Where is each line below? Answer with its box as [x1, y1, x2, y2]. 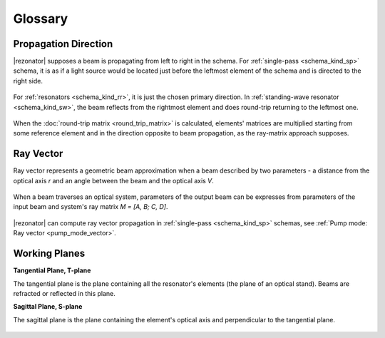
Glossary [13, 11, 68, 26]
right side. [13, 76, 43, 85]
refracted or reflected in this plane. [13, 289, 115, 297]
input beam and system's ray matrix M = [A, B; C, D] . [13, 203, 168, 211]
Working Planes [13, 247, 86, 260]
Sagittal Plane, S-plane [13, 302, 83, 311]
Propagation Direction [13, 38, 113, 50]
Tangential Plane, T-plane [13, 266, 91, 275]
